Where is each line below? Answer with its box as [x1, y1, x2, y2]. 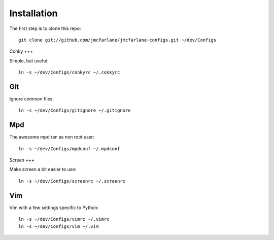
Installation [9, 8, 58, 19]
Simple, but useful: [9, 57, 49, 63]
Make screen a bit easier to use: [9, 166, 77, 173]
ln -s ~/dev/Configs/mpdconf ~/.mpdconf [18, 146, 120, 152]
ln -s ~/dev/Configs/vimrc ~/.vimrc [18, 216, 110, 222]
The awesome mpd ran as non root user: [9, 134, 95, 140]
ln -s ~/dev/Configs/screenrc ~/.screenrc [18, 178, 126, 184]
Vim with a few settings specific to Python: [9, 204, 99, 211]
